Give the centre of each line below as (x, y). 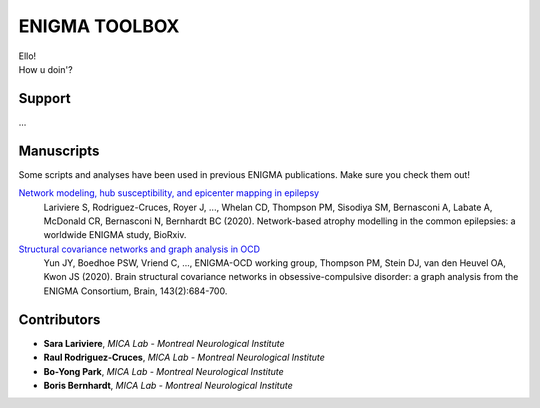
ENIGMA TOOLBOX (99, 26)
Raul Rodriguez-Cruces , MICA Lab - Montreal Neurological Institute (184, 357)
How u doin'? (46, 69)
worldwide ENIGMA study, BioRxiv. (115, 235)
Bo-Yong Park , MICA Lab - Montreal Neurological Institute (163, 371)
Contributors (59, 319)
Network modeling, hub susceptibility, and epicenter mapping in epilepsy (169, 193)
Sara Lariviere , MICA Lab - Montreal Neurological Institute (164, 343)
